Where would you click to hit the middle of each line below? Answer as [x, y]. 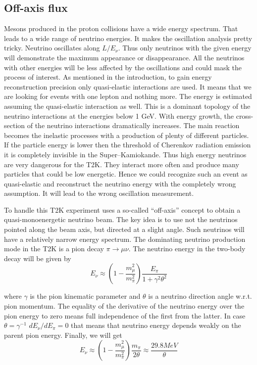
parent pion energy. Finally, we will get [63, 335]
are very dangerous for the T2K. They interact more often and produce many [122, 164]
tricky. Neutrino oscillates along [52, 48]
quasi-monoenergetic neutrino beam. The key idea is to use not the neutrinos [121, 219]
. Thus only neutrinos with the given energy [185, 48]
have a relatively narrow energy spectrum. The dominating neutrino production [125, 239]
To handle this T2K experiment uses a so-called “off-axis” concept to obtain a [122, 209]
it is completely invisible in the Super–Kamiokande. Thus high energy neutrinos [125, 154]
